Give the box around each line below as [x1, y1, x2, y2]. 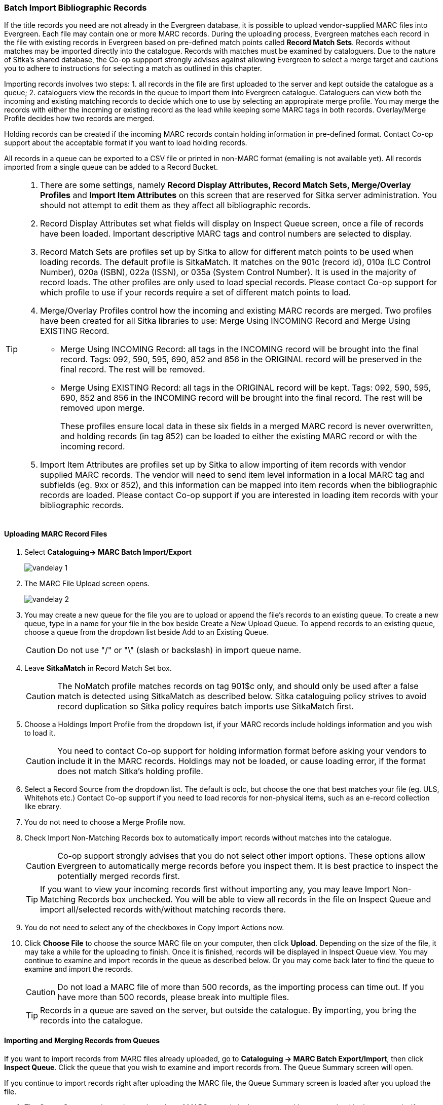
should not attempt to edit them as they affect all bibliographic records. [40, 200, 311, 211]
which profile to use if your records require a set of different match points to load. [40, 287, 351, 298]
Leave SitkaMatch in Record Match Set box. [24, 663, 172, 672]
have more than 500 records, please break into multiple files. [57, 992, 289, 1002]
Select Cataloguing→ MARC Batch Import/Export [24, 547, 192, 556]
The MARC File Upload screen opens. [24, 579, 150, 588]
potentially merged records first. [57, 870, 180, 881]
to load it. [24, 728, 56, 737]
